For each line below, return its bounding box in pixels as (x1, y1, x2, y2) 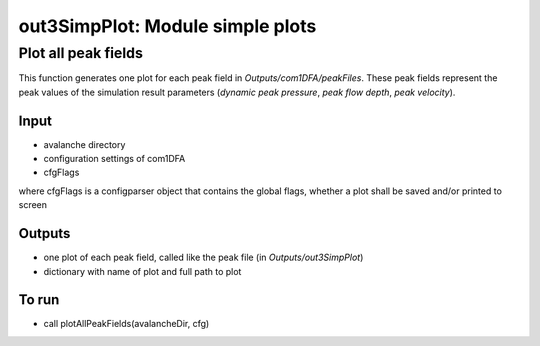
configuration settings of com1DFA (43, 153, 186, 165)
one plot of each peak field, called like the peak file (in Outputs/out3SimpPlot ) (43, 251, 364, 264)
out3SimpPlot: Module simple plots (18, 15, 317, 37)
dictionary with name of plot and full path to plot (43, 265, 242, 277)
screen (18, 199, 48, 211)
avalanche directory (43, 138, 126, 150)
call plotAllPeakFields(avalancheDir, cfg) (43, 318, 210, 330)
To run (18, 291, 60, 309)
